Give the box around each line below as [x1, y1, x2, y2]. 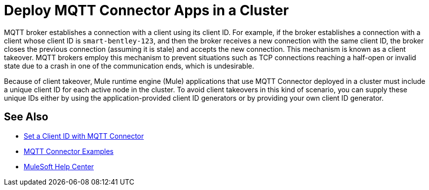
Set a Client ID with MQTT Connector [24, 131, 144, 140]
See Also [4, 111, 48, 123]
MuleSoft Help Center [24, 162, 94, 171]
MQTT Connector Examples [24, 147, 114, 155]
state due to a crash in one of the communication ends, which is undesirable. [4, 61, 254, 70]
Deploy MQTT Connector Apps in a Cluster [4, 2, 289, 19]
